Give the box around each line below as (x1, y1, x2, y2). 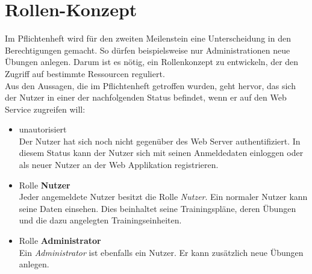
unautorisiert (19, 123, 67, 135)
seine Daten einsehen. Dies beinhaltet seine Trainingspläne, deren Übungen (19, 202, 296, 214)
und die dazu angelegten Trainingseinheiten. (19, 214, 182, 226)
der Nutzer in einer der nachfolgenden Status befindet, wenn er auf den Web (5, 91, 287, 104)
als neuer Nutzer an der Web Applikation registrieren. (19, 158, 219, 171)
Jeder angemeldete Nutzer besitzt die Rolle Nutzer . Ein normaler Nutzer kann (19, 190, 308, 203)
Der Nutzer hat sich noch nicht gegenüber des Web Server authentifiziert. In (19, 134, 301, 147)
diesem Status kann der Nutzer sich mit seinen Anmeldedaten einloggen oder (19, 146, 304, 159)
